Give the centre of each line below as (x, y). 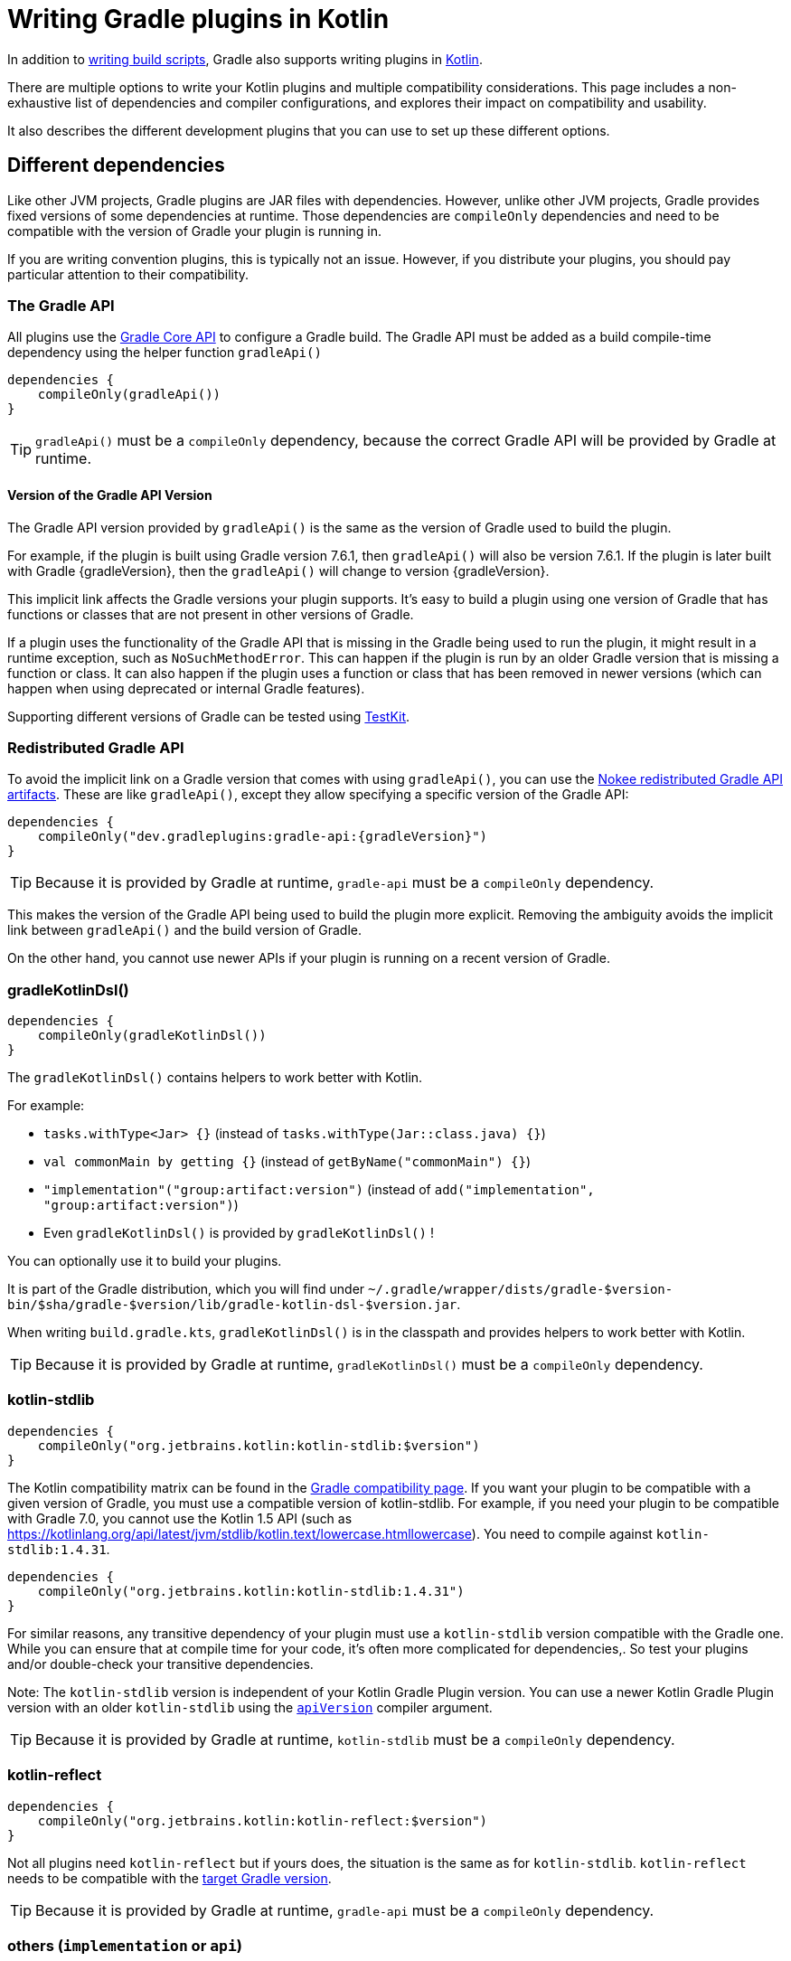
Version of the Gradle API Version (110, 495)
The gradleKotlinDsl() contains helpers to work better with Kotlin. (215, 1078)
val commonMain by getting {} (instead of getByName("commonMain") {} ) (287, 1162)
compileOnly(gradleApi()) (129, 395)
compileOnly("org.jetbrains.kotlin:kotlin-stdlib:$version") (259, 1445)
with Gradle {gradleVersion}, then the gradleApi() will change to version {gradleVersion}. (278, 570)
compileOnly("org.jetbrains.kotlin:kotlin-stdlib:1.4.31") (251, 1591)
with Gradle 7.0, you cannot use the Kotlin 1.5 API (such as (180, 1518)
